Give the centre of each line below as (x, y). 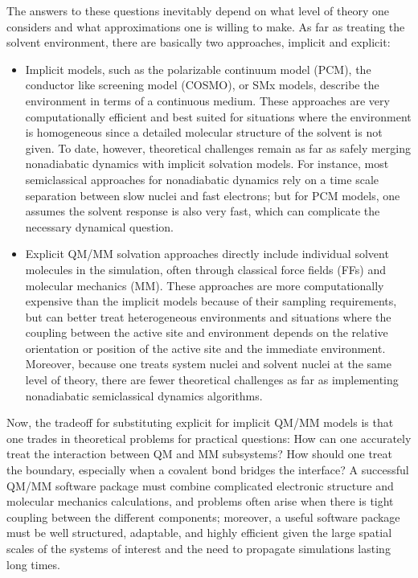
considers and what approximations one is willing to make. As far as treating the (206, 26)
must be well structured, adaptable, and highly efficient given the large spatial (199, 533)
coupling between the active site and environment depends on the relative (207, 332)
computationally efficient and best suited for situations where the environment (218, 116)
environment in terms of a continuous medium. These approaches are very (207, 100)
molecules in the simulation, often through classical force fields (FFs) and (205, 269)
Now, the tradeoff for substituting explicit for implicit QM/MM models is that (200, 422)
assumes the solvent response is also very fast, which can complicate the (203, 211)
